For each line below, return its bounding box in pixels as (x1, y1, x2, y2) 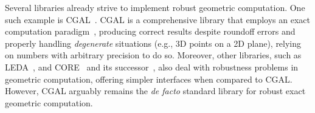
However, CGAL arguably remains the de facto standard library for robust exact (5, 84, 306, 97)
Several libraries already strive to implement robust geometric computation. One (5, 1, 305, 13)
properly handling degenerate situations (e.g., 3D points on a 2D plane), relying (5, 36, 302, 49)
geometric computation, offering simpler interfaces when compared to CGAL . (5, 72, 292, 85)
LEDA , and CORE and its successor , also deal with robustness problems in (5, 60, 299, 73)
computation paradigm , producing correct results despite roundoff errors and (5, 25, 296, 38)
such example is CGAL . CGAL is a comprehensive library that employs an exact (5, 13, 310, 26)
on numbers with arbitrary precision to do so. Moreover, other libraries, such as (5, 49, 302, 61)
